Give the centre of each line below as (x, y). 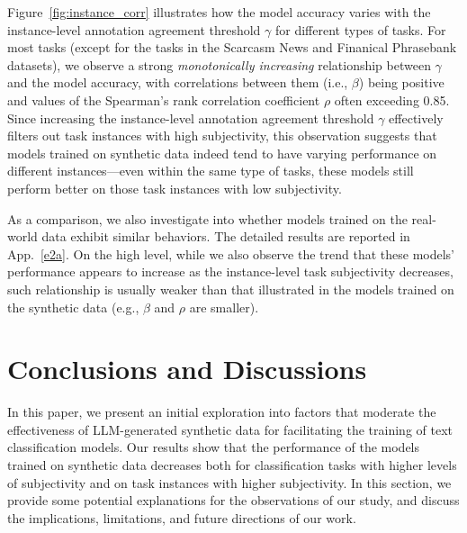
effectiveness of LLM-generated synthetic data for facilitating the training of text (230, 429)
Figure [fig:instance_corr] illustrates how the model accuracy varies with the (219, 12)
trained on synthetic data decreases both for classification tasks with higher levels (232, 465)
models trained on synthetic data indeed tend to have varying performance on (222, 153)
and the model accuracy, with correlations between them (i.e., (178, 82)
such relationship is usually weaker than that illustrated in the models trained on (231, 289)
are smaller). (224, 307)
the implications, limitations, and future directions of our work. (182, 517)
